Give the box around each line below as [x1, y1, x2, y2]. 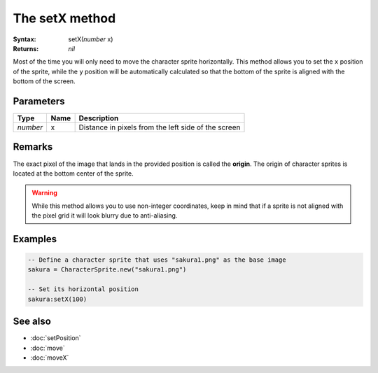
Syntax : [13, 35, 36, 43]
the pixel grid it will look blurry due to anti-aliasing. [31, 211, 178, 220]
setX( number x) [68, 35, 113, 43]
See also [13, 316, 52, 328]
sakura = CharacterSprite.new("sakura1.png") [27, 266, 187, 274]
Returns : [13, 44, 39, 52]
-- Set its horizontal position [27, 286, 139, 293]
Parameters [13, 95, 65, 107]
